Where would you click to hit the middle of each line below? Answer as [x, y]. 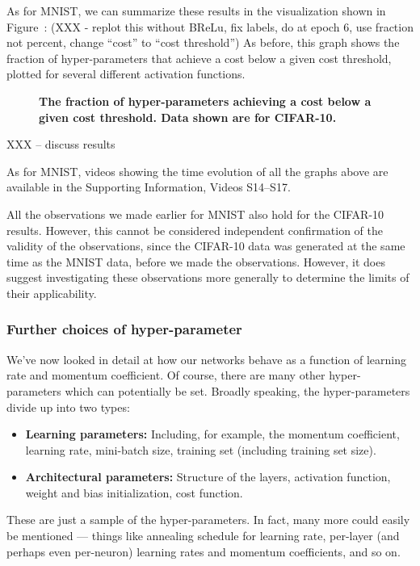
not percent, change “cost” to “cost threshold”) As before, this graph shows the [203, 42]
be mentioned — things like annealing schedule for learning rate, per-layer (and [203, 536]
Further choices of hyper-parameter [124, 329]
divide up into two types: [68, 407]
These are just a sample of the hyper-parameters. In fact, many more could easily [208, 520]
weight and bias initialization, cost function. [134, 492]
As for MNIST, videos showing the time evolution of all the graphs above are [197, 171]
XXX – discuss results [61, 144]
